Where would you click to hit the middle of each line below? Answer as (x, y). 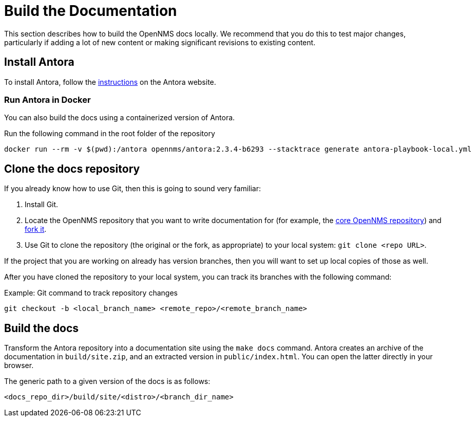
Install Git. (42, 205)
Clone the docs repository (72, 169)
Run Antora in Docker (47, 99)
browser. (19, 365)
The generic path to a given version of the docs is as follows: (107, 381)
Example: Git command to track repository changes (91, 293)
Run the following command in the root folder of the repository (110, 134)
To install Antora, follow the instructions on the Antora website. (110, 82)
